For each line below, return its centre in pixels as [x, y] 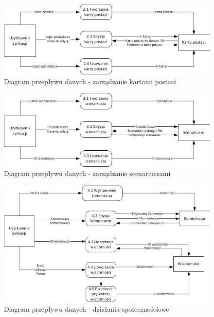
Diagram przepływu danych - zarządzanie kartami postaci [90, 81]
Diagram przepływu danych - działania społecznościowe [87, 308]
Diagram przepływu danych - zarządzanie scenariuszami [87, 173]
